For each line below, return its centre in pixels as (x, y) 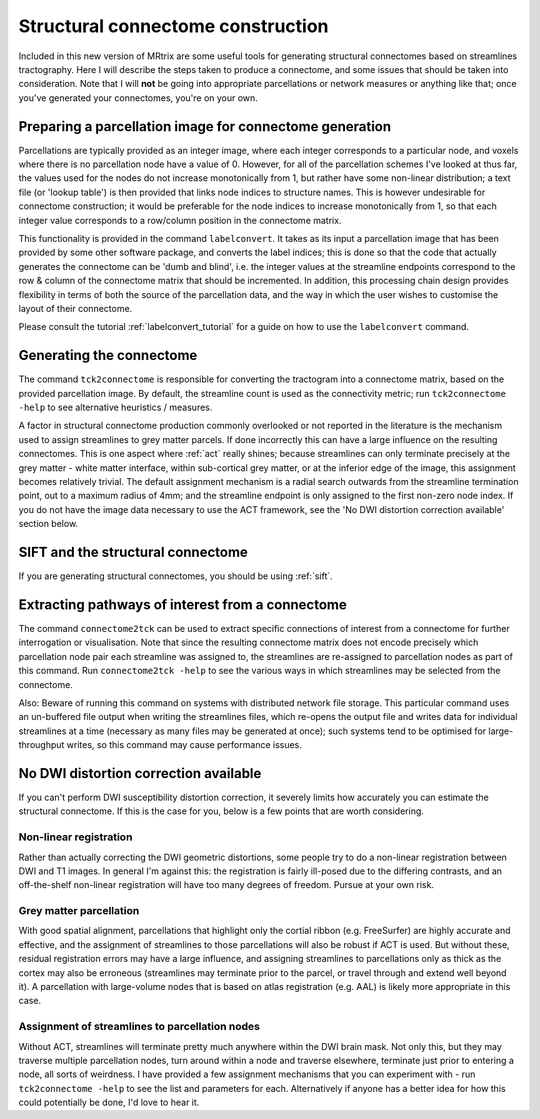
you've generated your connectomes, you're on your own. (138, 97)
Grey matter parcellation (79, 911)
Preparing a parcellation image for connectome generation (205, 126)
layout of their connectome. (75, 308)
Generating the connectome (108, 355)
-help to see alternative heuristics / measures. (115, 407)
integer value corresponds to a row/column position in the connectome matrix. (180, 220)
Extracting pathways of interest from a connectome (182, 604)
